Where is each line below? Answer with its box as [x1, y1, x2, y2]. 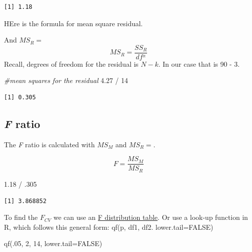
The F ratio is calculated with [4, 139, 95, 149]
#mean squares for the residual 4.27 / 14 [4, 75, 128, 85]
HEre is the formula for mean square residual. [4, 18, 143, 28]
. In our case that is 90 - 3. [158, 58, 240, 69]
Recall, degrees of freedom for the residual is [4, 58, 139, 69]
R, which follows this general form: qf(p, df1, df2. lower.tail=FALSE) [4, 221, 213, 232]
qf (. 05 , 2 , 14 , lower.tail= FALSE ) [4, 238, 102, 249]
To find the [4, 212, 38, 222]
